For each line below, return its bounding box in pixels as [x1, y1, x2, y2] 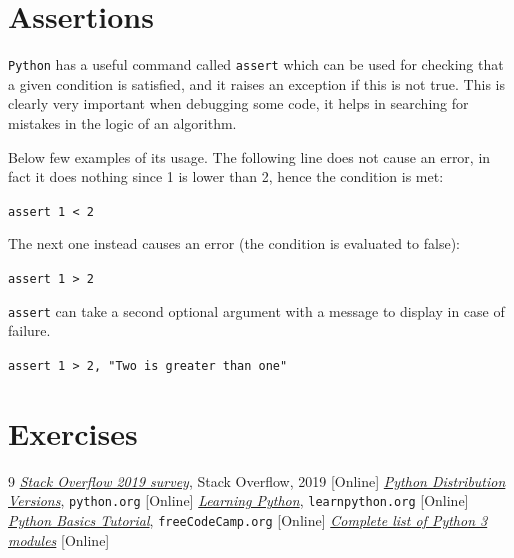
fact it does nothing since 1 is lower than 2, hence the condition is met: [8, 166, 444, 187]
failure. [8, 320, 51, 341]
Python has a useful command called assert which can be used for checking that [8, 54, 504, 75]
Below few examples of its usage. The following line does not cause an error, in [8, 146, 491, 167]
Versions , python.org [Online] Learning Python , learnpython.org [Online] [8, 490, 469, 511]
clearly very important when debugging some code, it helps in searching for [8, 93, 469, 114]
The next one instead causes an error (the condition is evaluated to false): [8, 233, 460, 254]
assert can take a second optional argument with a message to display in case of [8, 300, 505, 321]
